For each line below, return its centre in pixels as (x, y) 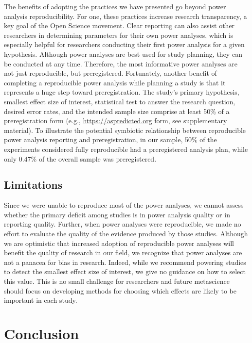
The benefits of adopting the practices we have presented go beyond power (115, 6)
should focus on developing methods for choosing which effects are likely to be (120, 290)
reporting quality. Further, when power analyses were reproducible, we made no (123, 224)
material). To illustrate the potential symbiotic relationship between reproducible (125, 130)
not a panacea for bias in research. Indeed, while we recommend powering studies (125, 262)
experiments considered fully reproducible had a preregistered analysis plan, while (126, 149)
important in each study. (41, 300)
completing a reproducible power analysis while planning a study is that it (115, 82)
